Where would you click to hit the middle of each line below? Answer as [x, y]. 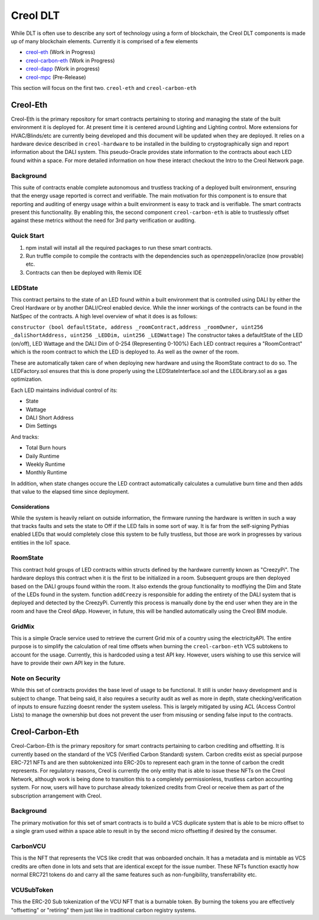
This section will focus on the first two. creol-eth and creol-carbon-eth [104, 88]
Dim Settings [41, 426]
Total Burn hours [46, 448]
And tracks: [25, 437]
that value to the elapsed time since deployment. [70, 492]
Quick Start [27, 236]
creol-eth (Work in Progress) [61, 52]
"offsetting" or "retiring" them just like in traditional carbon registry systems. [104, 910]
